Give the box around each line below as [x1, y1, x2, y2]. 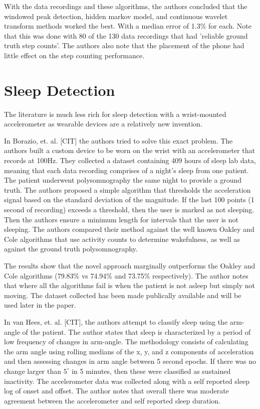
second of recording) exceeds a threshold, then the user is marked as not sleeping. [4, 204, 254, 215]
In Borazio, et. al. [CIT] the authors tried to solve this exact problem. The [4, 135, 233, 146]
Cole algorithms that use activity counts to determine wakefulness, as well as [4, 233, 240, 244]
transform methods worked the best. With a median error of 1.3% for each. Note [4, 21, 251, 31]
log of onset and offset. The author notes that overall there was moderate [4, 385, 229, 396]
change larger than [4, 365, 62, 376]
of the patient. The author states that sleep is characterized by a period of [22, 326, 251, 337]
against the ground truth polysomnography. [4, 243, 138, 254]
